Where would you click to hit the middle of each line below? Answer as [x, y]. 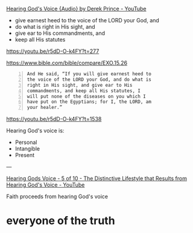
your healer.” [45, 108]
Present [25, 155]
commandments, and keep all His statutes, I [84, 91]
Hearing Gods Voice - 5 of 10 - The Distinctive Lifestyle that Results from [96, 179]
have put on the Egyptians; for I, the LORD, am [89, 102]
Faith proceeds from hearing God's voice [57, 197]
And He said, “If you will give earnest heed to [89, 74]
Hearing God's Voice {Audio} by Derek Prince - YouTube [76, 9]
